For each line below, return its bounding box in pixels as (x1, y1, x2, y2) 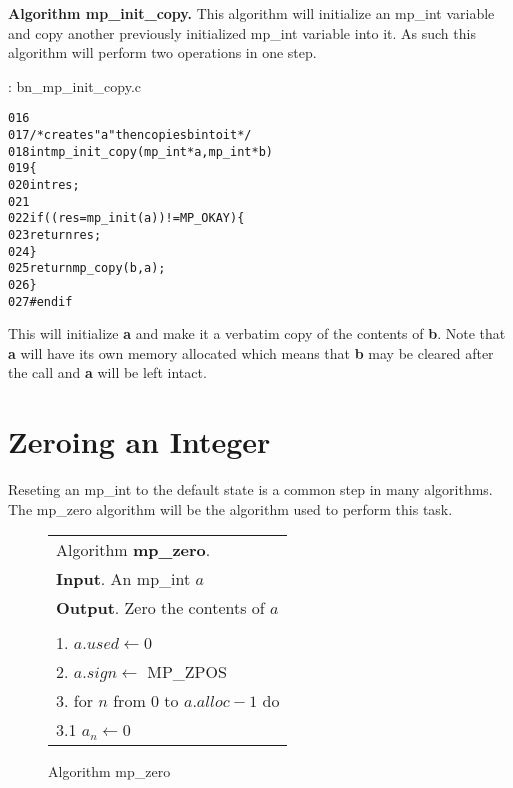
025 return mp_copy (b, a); (8, 261, 166, 276)
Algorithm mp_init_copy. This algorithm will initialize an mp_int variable (8, 3, 495, 23)
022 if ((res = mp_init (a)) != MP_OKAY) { (8, 211, 245, 226)
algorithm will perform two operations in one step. (8, 42, 317, 63)
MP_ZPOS (147, 660, 227, 684)
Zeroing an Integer (8, 421, 271, 462)
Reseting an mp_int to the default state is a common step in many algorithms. (8, 479, 493, 500)
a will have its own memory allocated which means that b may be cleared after (8, 342, 494, 363)
